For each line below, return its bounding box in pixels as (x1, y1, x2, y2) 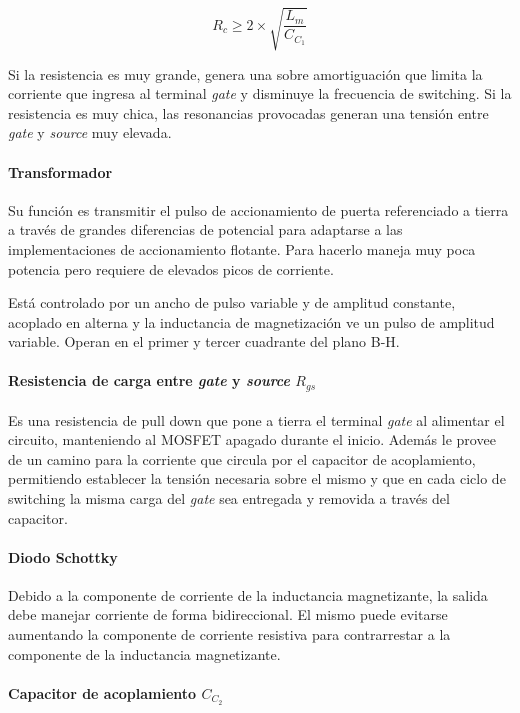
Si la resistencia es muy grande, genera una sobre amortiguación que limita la (8, 63, 483, 84)
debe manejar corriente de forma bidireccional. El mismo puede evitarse (8, 604, 448, 625)
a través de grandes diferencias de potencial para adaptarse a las (8, 219, 403, 240)
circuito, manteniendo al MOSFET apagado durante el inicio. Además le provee (8, 429, 496, 450)
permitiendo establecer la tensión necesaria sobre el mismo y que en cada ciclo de (8, 468, 506, 489)
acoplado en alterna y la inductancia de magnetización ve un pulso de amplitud (8, 311, 495, 332)
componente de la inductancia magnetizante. (8, 643, 281, 664)
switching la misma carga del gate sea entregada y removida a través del (8, 487, 450, 508)
